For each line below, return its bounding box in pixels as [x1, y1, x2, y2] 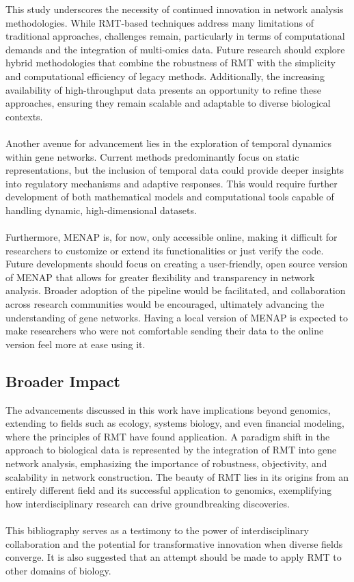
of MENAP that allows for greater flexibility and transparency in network [5, 269, 315, 284]
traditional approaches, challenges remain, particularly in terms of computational [5, 29, 345, 43]
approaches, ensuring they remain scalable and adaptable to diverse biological [5, 96, 331, 110]
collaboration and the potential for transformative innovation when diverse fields [5, 536, 343, 551]
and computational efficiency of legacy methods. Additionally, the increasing [5, 68, 325, 83]
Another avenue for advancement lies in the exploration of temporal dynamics [5, 135, 332, 150]
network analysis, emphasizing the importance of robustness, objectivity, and [5, 456, 327, 471]
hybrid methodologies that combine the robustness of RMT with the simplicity [5, 55, 336, 70]
